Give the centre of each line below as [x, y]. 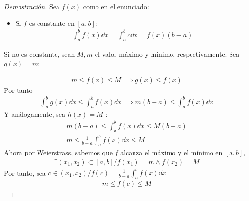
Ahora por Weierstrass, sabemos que [58, 152]
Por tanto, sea [25, 172]
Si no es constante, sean [39, 54]
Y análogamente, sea [35, 114]
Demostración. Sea [32, 6]
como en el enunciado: [116, 6]
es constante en [52, 23]
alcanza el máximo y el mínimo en [172, 152]
